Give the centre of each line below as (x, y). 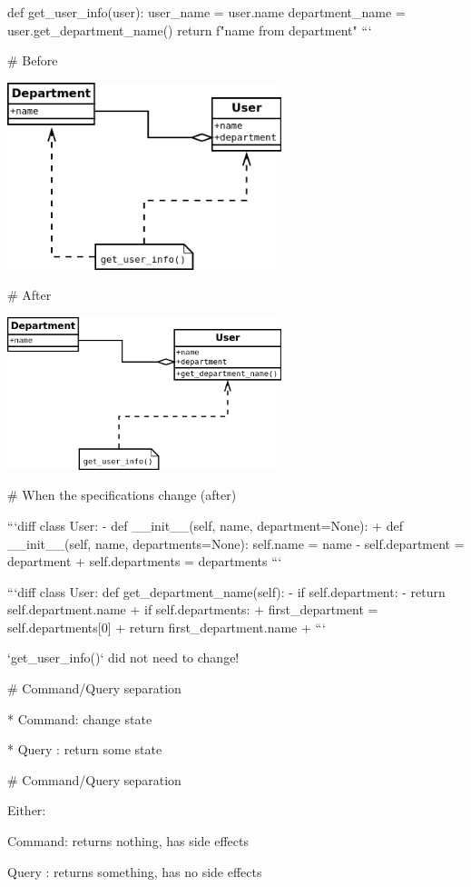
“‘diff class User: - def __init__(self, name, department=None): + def (205, 525)
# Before (33, 60)
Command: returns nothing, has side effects (128, 841)
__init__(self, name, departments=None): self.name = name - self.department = (236, 543)
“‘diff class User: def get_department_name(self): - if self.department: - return (226, 591)
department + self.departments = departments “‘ (145, 561)
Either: (27, 810)
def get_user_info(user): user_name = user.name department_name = (206, 12)
